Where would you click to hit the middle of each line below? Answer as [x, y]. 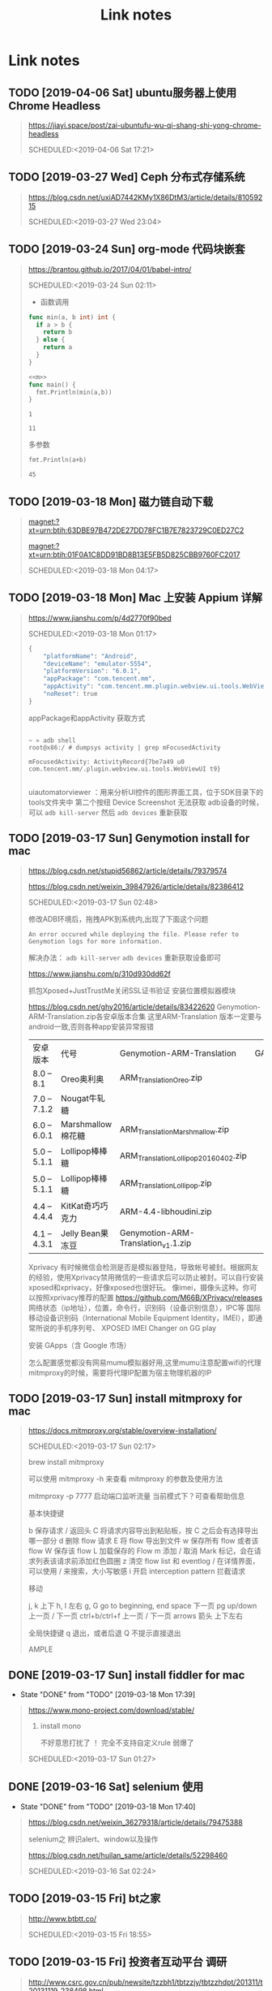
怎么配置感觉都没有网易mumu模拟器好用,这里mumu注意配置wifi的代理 [144, 1363]
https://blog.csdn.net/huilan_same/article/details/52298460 [128, 1855]
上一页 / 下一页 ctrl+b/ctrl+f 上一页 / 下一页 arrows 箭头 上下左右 [135, 1616]
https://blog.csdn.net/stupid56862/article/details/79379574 [127, 870]
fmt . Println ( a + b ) [57, 460]
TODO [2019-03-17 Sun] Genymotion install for [129, 838]
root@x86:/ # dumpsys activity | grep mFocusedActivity [124, 747]
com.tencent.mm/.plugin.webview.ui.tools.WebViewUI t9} [124, 769]
